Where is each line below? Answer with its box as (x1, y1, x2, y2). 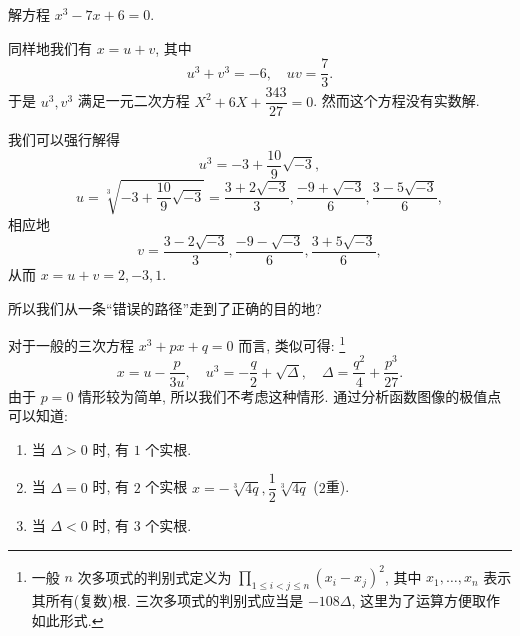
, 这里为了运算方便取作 (351, 590, 501, 611)
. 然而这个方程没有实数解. (313, 90, 480, 111)
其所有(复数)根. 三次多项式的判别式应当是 (31, 590, 304, 611)
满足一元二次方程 (77, 90, 190, 111)
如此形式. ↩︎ (31, 609, 104, 630)
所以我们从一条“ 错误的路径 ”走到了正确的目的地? (8, 297, 322, 318)
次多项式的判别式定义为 (77, 566, 232, 587)
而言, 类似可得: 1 (238, 332, 346, 355)
